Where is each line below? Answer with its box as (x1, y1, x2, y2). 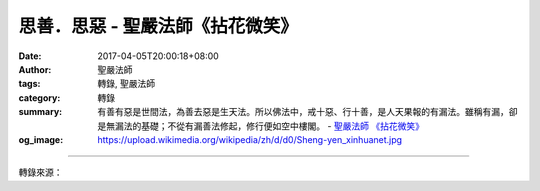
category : (18, 91, 61, 104)
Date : (18, 50, 42, 62)
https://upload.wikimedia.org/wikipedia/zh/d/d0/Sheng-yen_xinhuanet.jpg (97, 133, 403, 145)
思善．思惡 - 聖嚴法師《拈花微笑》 (18, 15, 299, 37)
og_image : (18, 133, 64, 145)
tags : (18, 78, 41, 90)
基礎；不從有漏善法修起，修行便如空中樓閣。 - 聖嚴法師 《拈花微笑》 (140, 120, 425, 132)
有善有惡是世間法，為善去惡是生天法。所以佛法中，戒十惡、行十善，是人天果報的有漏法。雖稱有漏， (97, 106, 509, 118)
